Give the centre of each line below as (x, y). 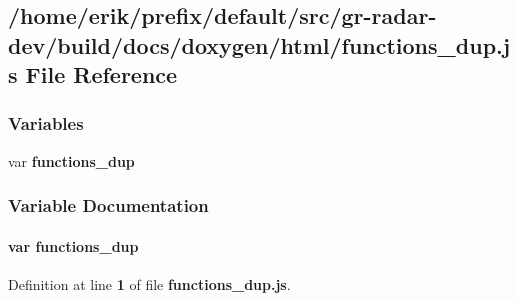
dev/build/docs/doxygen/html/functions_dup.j (259, 44)
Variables (46, 123)
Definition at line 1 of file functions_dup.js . (149, 284)
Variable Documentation (108, 205)
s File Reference (93, 74)
